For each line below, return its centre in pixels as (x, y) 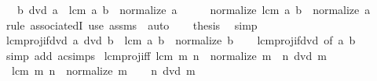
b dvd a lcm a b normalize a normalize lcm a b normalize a (194, 9)
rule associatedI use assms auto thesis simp (132, 25)
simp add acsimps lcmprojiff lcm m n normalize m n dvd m (166, 55)
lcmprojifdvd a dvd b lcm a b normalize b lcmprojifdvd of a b (181, 40)
